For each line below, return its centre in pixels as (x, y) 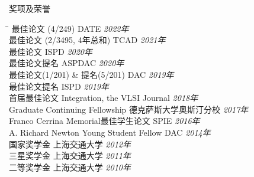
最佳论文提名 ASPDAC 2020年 (67, 63)
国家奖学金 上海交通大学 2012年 (70, 144)
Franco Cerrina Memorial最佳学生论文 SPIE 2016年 (105, 121)
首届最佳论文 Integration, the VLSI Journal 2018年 (104, 98)
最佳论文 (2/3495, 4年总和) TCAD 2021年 (87, 40)
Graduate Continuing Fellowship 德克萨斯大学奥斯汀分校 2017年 (129, 109)
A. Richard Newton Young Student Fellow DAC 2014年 (110, 132)
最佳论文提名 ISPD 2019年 (59, 86)
